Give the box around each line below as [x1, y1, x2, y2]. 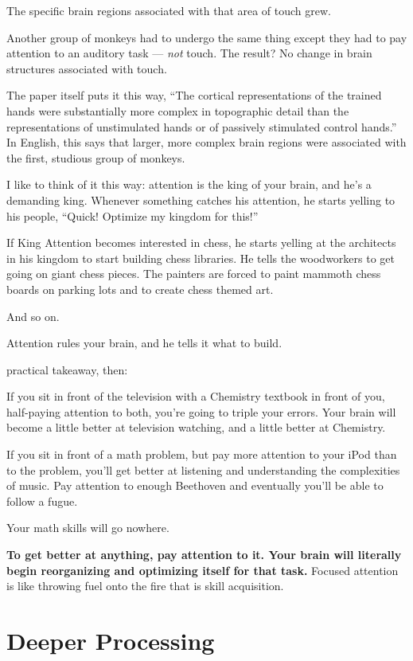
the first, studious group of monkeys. [6, 149, 185, 166]
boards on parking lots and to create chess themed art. [6, 280, 274, 297]
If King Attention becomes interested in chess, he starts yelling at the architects [6, 234, 396, 251]
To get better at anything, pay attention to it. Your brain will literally [6, 546, 402, 563]
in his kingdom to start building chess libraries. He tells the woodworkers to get [6, 249, 395, 266]
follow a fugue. [6, 492, 78, 509]
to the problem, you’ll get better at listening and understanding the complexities [6, 461, 400, 478]
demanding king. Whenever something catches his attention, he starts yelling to [6, 191, 395, 208]
